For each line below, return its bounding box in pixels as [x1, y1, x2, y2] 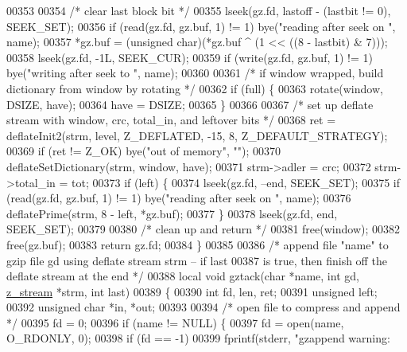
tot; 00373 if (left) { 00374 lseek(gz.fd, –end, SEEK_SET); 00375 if [72, 174, 401, 190]
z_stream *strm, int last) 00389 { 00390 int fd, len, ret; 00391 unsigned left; [6, 283, 378, 299]
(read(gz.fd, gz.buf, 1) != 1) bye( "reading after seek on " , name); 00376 [6, 190, 351, 206]
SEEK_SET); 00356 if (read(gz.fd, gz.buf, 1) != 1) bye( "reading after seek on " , [6, 18, 396, 34]
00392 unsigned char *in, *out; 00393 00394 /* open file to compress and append [6, 299, 401, 315]
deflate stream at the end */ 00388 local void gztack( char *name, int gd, [6, 268, 359, 284]
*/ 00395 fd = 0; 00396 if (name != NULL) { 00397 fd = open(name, [6, 314, 344, 330]
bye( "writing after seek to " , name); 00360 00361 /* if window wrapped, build [6, 65, 384, 81]
